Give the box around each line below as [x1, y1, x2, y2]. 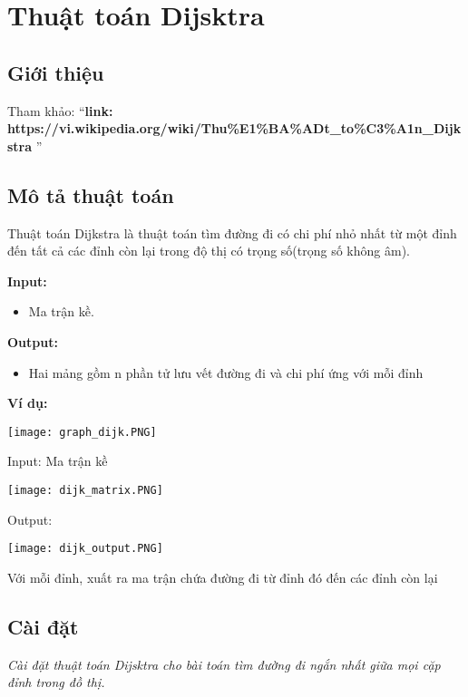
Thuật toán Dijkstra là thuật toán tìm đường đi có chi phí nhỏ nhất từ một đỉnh [7, 223, 457, 242]
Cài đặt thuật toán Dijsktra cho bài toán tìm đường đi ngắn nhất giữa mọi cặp [7, 654, 441, 673]
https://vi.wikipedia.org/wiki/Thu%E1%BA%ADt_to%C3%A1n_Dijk [7, 119, 462, 138]
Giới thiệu [7, 58, 104, 86]
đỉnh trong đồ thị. [7, 673, 105, 692]
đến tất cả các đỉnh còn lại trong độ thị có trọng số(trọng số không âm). [7, 241, 410, 260]
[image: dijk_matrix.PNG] [7, 483, 163, 497]
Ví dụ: [7, 393, 48, 412]
